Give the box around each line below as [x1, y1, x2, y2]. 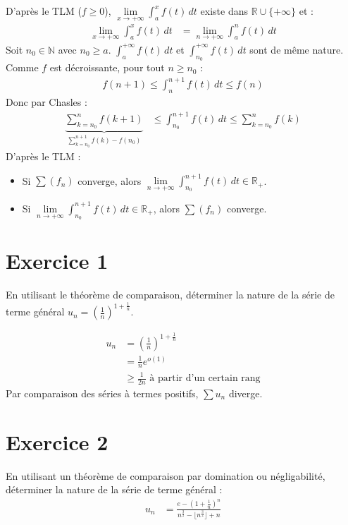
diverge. [228, 385, 263, 400]
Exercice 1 [6, 246, 108, 275]
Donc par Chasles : [6, 95, 87, 109]
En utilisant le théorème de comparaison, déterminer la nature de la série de [6, 287, 335, 302]
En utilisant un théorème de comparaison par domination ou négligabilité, [6, 468, 325, 483]
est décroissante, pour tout [49, 60, 165, 75]
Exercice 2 [6, 427, 108, 456]
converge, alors [77, 173, 142, 188]
